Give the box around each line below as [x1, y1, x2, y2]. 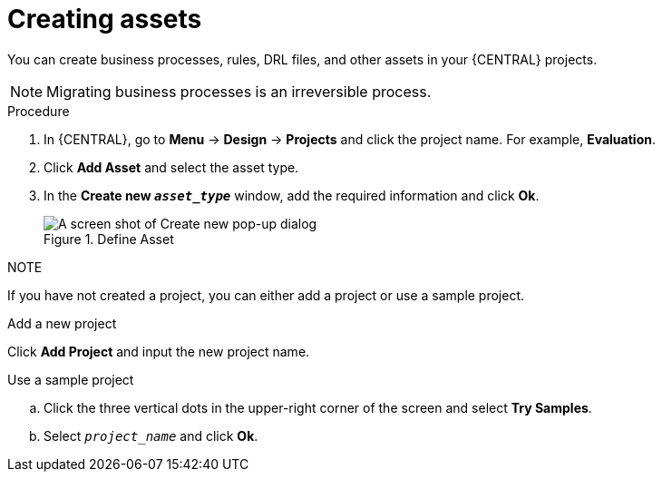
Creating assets [7, 4, 202, 34]
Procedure [7, 103, 70, 119]
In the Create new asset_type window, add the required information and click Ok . [44, 187, 540, 203]
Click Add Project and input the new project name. [7, 343, 310, 359]
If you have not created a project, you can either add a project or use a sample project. [7, 287, 525, 303]
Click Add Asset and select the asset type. [44, 159, 299, 175]
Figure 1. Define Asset [44, 230, 174, 247]
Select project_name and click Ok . [44, 427, 258, 444]
